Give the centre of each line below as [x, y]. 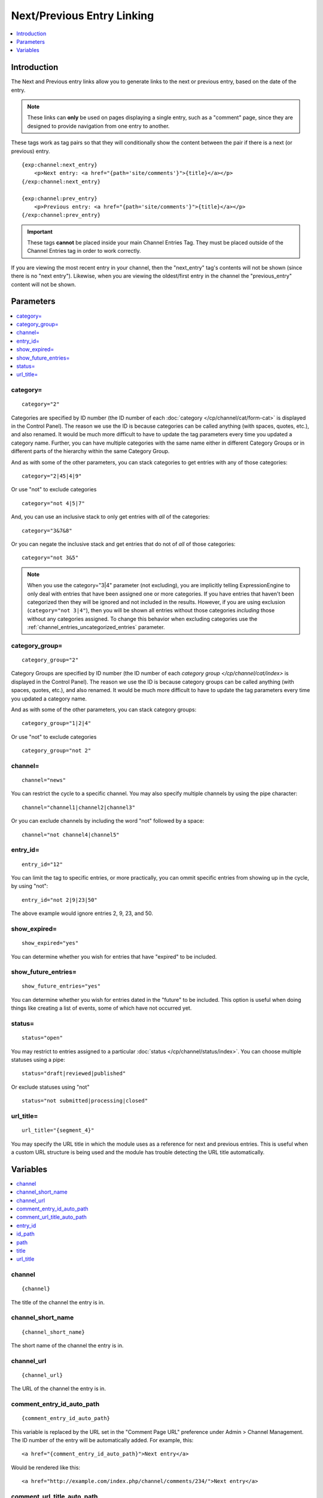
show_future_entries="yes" [61, 986]
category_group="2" [50, 660]
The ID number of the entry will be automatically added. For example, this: [102, 1440]
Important [40, 231]
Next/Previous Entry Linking [83, 16]
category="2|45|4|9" [52, 476]
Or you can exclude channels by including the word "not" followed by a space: [108, 821]
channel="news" [44, 780]
